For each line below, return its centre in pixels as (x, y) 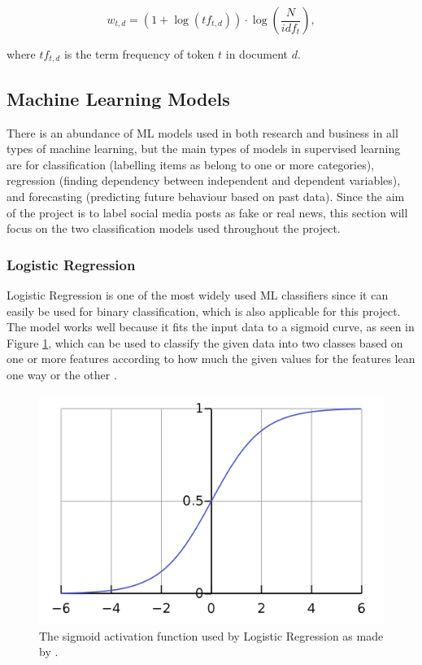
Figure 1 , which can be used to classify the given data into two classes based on (205, 342)
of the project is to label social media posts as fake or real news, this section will (207, 212)
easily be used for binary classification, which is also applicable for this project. (204, 311)
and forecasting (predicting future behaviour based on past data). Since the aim (206, 197)
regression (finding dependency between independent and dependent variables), (204, 180)
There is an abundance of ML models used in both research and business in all (202, 132)
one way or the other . (62, 374)
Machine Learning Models (118, 98)
